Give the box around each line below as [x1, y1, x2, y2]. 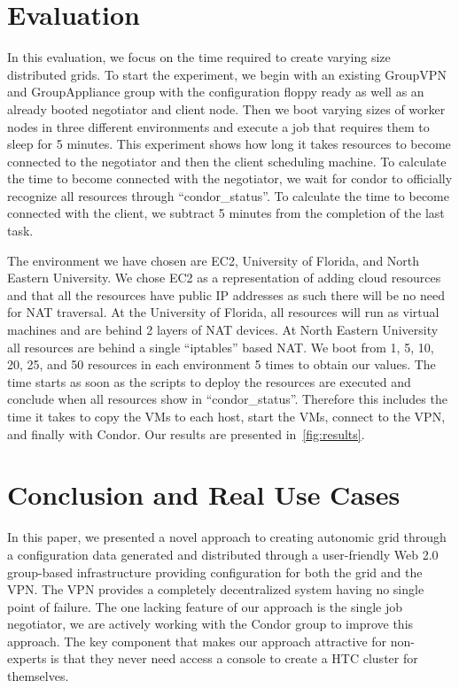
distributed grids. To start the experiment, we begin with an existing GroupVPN [7, 65, 447, 83]
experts [7, 649, 47, 668]
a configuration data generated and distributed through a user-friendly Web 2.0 [7, 545, 439, 563]
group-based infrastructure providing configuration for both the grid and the [7, 562, 423, 581]
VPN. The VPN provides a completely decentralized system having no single [7, 580, 424, 599]
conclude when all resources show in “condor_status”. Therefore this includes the [7, 390, 447, 408]
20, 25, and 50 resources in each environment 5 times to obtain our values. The [7, 355, 436, 374]
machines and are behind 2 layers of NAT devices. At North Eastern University [7, 321, 439, 339]
